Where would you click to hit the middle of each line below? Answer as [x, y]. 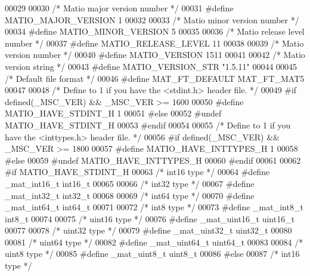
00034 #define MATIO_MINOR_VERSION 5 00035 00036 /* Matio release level [155, 31]
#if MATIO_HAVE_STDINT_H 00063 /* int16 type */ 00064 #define [137, 172]
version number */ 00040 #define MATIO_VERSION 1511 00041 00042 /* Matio [155, 55]
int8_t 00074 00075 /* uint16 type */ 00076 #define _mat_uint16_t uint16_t [150, 218]
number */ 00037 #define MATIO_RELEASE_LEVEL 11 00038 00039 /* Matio [154, 43]
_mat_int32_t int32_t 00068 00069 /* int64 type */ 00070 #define [130, 195]
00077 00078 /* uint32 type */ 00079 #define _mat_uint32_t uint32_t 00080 [148, 230]
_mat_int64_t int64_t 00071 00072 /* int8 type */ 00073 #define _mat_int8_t [154, 207]
